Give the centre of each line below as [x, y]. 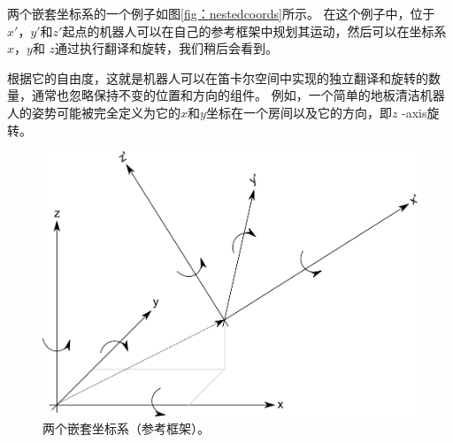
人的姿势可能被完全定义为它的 [94, 112]
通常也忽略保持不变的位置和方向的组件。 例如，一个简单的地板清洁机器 [238, 95]
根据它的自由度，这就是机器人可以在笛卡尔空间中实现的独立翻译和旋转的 [218, 77]
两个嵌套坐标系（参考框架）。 [126, 428]
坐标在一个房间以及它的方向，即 [299, 112]
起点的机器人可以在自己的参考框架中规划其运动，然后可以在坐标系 [254, 31]
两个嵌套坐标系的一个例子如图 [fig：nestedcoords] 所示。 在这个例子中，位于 [221, 13]
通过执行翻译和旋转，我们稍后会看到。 [167, 48]
